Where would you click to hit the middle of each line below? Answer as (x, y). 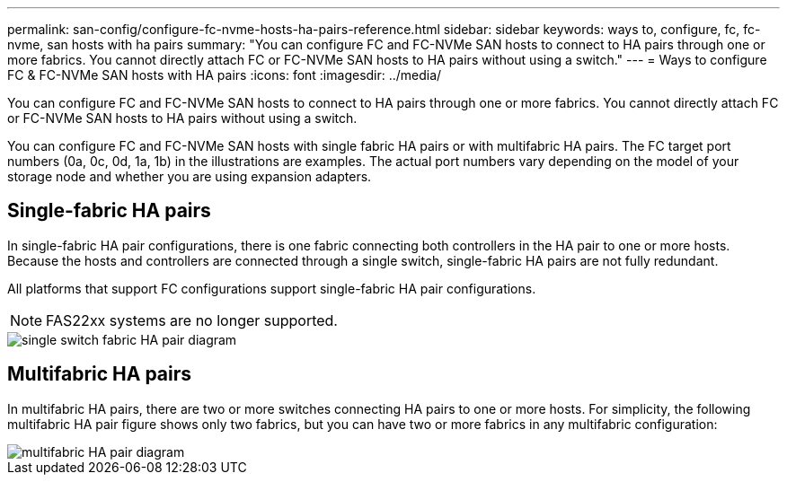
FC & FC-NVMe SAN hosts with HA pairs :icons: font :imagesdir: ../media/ (225, 75)
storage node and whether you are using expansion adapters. (190, 176)
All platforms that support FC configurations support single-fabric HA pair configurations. (272, 288)
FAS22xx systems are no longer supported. (192, 320)
